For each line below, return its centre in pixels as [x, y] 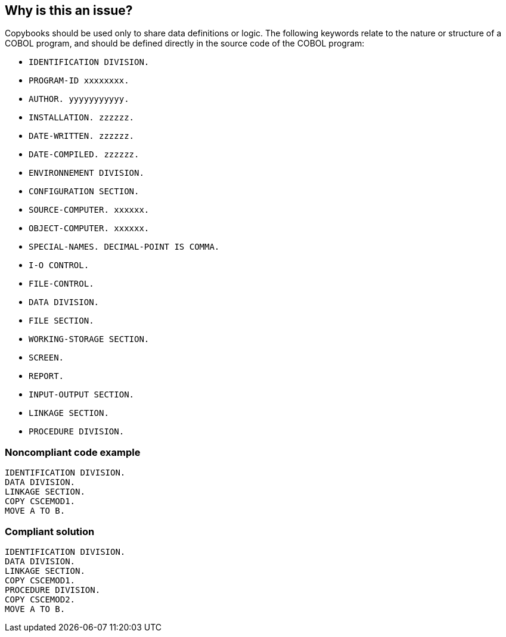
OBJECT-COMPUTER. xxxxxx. [89, 229]
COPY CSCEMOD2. [40, 599]
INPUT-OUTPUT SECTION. [82, 395]
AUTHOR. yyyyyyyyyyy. [79, 99]
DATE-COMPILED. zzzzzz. [84, 155]
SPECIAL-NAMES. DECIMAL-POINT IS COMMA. [124, 247]
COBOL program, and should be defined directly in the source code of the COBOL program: [185, 43]
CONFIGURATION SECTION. [84, 192]
